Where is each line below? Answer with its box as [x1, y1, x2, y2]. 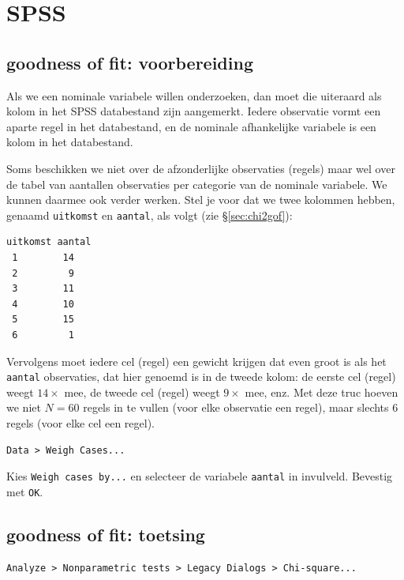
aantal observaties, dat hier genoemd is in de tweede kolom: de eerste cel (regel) [6, 368, 396, 385]
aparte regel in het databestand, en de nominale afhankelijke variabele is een [6, 118, 376, 134]
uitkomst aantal [6, 236, 92, 248]
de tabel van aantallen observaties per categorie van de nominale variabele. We [6, 175, 387, 192]
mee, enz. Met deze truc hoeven [245, 383, 398, 400]
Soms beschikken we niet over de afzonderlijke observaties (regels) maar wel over [6, 160, 395, 176]
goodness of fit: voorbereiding [6, 50, 253, 74]
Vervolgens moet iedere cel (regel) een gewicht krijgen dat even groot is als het [6, 352, 387, 369]
